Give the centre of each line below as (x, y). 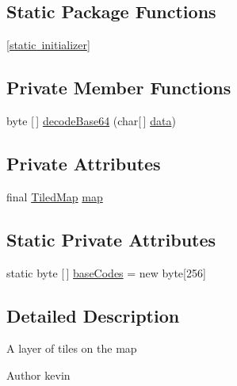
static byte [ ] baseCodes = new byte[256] (106, 272)
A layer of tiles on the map (72, 348)
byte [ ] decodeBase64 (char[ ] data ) (91, 120)
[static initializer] (48, 45)
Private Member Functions (119, 88)
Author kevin (38, 375)
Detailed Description (93, 315)
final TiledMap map (55, 196)
